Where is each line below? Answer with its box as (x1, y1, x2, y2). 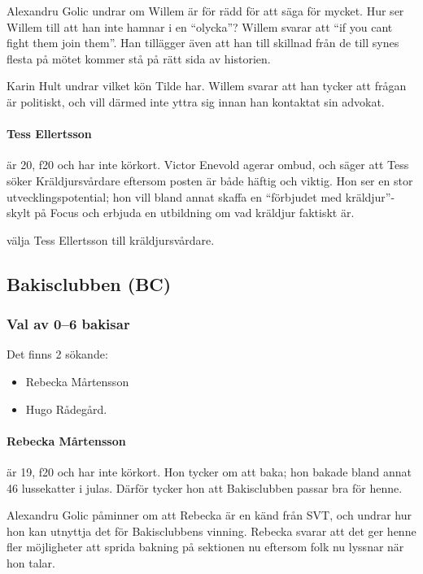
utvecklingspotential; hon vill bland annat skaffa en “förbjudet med (7, 188, 342, 205)
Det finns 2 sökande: (7, 346, 108, 363)
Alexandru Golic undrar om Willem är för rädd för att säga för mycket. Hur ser (7, 2, 404, 19)
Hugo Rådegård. (25, 400, 107, 417)
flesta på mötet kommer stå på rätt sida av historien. (7, 50, 271, 67)
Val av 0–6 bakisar (7, 314, 130, 334)
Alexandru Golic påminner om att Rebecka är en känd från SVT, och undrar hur (7, 507, 412, 524)
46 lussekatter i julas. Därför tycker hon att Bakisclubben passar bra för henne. (7, 479, 403, 496)
